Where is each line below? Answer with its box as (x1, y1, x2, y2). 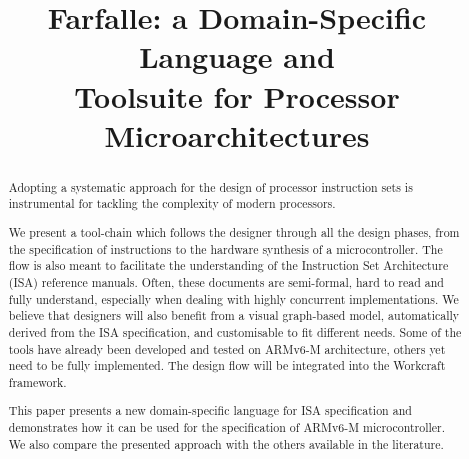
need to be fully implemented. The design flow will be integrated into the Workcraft (8, 357, 446, 374)
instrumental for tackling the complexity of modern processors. (8, 195, 336, 212)
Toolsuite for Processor (74, 75, 400, 116)
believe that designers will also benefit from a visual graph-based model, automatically (8, 307, 460, 324)
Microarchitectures (104, 114, 370, 155)
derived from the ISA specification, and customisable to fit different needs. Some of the (8, 323, 462, 340)
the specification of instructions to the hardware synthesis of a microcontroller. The (8, 240, 443, 257)
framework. (8, 373, 67, 390)
